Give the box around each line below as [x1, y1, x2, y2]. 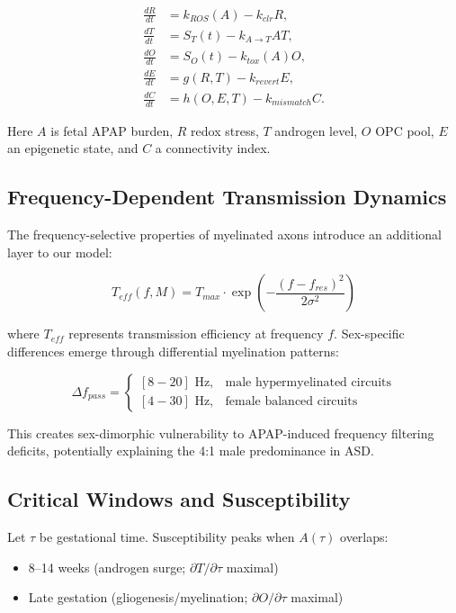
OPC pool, [375, 121, 434, 140]
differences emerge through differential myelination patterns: [7, 342, 340, 361]
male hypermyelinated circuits [225, 376, 391, 390]
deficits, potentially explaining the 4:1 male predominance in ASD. [7, 441, 374, 460]
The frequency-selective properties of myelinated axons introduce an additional [7, 225, 443, 244]
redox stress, [191, 121, 259, 140]
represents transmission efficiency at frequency [68, 324, 324, 343]
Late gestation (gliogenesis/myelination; [28, 588, 248, 607]
